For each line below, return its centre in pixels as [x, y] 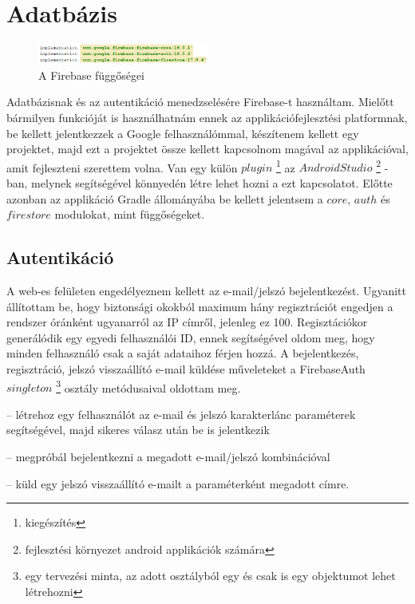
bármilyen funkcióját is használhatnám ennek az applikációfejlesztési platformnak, [207, 117]
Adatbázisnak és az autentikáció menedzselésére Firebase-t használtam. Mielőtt [200, 102]
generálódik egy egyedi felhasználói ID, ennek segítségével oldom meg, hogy [191, 337]
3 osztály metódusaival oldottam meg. [148, 386]
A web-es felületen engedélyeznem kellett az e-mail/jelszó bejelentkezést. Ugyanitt [207, 290]
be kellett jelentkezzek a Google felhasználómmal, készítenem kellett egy [183, 133]
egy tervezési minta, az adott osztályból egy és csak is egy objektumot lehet [210, 576]
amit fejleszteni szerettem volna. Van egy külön [122, 167]
